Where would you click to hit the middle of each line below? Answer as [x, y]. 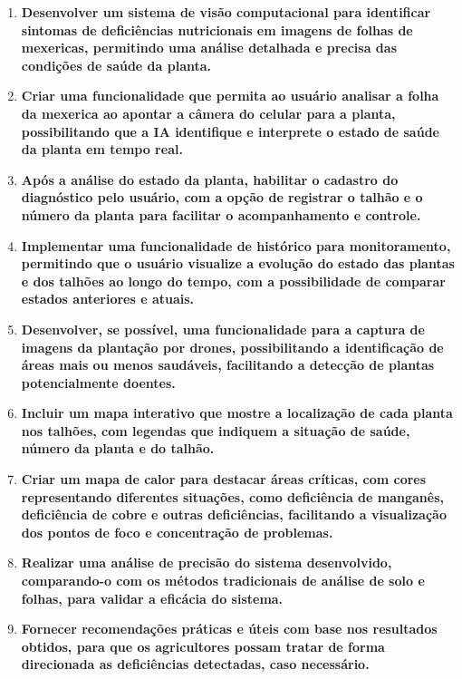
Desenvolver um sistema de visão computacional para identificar [226, 12]
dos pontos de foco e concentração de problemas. [177, 532]
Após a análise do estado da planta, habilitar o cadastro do [210, 179]
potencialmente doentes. [98, 382]
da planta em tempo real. [102, 149]
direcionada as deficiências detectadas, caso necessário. [195, 664]
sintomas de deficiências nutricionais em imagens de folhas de [217, 29]
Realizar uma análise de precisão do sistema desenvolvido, [207, 563]
